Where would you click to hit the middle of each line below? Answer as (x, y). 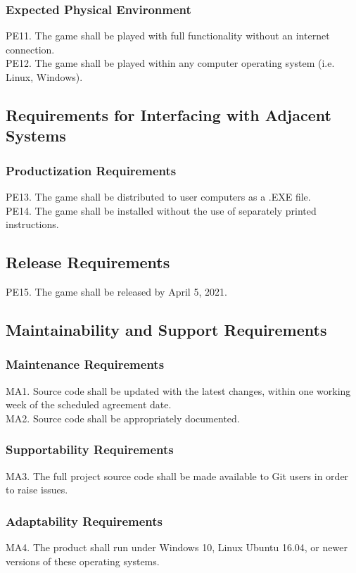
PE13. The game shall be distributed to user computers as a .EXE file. (158, 196)
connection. (30, 49)
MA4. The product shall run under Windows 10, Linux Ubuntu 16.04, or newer (177, 547)
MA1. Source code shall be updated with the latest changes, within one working (178, 390)
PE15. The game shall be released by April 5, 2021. (116, 291)
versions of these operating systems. (83, 561)
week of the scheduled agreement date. (89, 404)
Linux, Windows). (44, 77)
